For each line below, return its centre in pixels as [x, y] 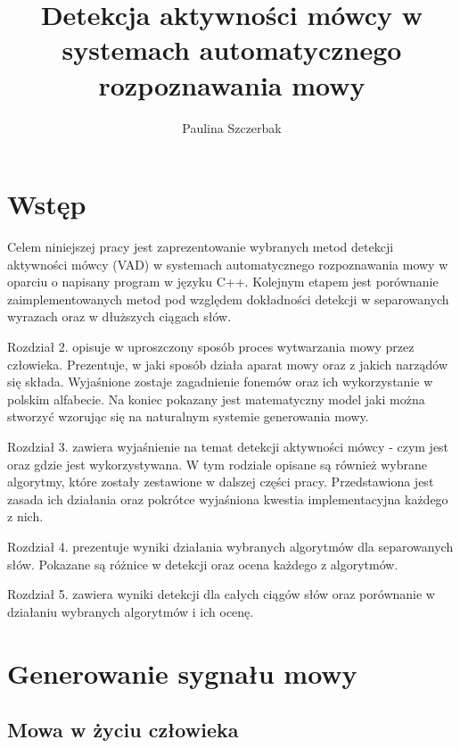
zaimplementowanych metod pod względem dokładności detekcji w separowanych [228, 299]
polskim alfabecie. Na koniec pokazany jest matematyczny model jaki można [216, 399]
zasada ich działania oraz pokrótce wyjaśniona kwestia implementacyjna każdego [228, 499]
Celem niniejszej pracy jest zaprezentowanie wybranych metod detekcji [201, 247]
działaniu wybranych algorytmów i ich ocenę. [131, 611]
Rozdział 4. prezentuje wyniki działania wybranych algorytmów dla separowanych [230, 546]
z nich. [25, 516]
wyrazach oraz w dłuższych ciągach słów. [119, 316]
